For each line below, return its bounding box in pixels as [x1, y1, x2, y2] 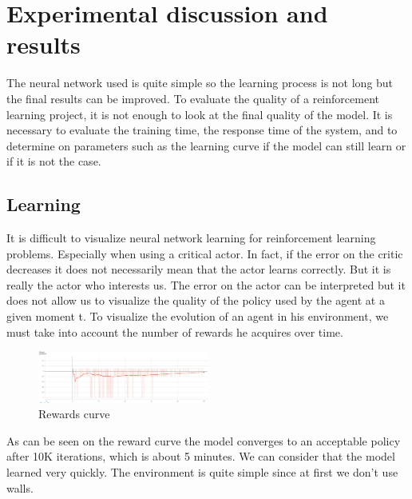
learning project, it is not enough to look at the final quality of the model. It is [6, 106, 393, 122]
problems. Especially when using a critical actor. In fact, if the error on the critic [6, 245, 403, 261]
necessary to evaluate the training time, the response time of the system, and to [6, 122, 398, 138]
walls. [6, 479, 34, 496]
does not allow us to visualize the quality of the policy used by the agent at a [6, 292, 385, 309]
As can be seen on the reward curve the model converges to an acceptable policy [6, 432, 401, 449]
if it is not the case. [6, 153, 101, 170]
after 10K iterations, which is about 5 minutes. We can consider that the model [6, 448, 395, 465]
